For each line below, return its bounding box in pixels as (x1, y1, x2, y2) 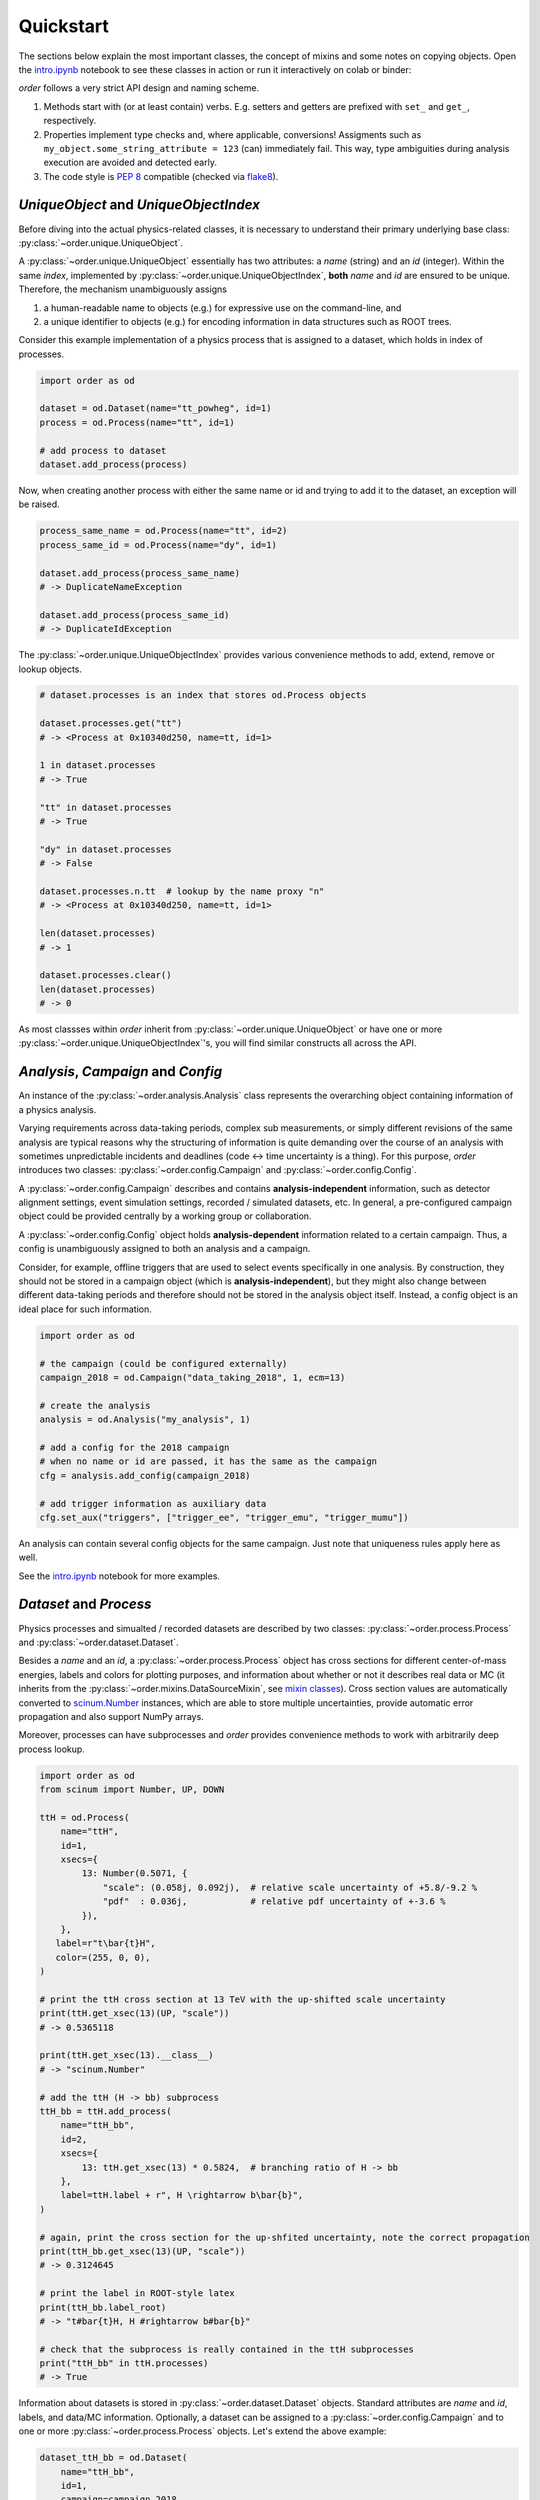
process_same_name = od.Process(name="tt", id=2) (39, 525, 288, 537)
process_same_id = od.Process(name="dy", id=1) (39, 539, 277, 550)
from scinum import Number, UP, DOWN (39, 1784, 225, 1795)
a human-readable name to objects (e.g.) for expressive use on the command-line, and (43, 301, 402, 314)
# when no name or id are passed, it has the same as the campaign (39, 1456, 378, 1467)
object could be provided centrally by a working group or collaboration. (18, 1210, 312, 1222)
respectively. (43, 115, 97, 127)
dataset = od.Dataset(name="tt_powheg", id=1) (39, 403, 272, 414)
